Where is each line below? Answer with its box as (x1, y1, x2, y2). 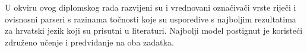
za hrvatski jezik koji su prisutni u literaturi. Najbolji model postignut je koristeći (5, 24, 303, 37)
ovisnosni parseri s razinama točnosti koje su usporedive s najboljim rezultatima (5, 12, 296, 25)
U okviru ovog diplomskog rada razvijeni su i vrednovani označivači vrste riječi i (5, 1, 296, 13)
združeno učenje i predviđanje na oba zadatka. (5, 35, 174, 48)
